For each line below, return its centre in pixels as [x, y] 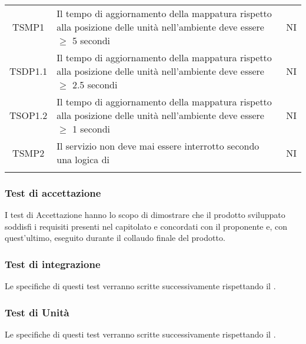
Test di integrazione [53, 264]
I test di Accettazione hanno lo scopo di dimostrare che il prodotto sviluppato [145, 215]
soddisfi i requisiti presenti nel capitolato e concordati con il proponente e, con [146, 226]
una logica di [83, 159]
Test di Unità [37, 312]
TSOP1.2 [29, 115]
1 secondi [91, 129]
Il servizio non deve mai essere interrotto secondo [158, 146]
